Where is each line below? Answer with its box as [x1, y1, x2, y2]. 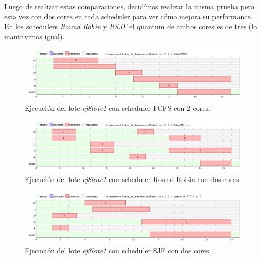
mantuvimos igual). [4, 31, 65, 41]
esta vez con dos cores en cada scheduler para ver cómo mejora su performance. [4, 11, 253, 21]
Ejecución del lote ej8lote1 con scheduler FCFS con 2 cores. [25, 102, 210, 113]
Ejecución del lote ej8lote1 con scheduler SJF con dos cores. [25, 245, 211, 255]
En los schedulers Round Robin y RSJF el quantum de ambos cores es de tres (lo [4, 21, 257, 32]
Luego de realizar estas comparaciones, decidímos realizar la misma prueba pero [4, 1, 254, 11]
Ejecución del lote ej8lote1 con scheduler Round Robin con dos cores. [25, 173, 241, 184]
